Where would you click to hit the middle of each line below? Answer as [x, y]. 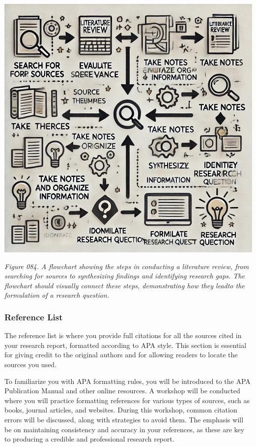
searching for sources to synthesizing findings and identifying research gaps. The [125, 276]
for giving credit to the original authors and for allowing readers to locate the [121, 355]
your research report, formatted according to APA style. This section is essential [126, 345]
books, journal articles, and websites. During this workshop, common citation [121, 410]
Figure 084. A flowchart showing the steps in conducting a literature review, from [127, 266]
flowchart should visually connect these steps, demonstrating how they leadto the [125, 285]
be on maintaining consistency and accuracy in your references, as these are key [125, 429]
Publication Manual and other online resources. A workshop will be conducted [122, 391]
